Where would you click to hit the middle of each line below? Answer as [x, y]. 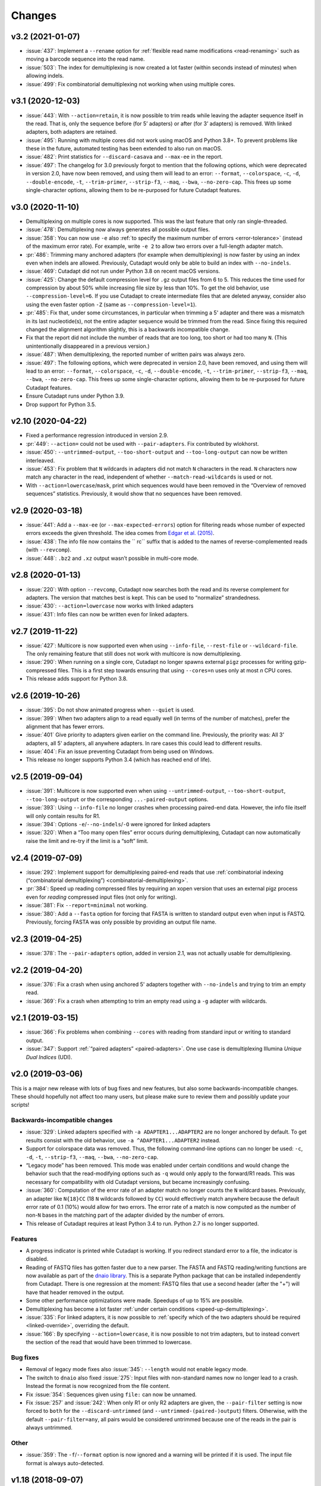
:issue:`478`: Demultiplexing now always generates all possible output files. [118, 229]
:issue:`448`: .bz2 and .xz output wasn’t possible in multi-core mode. [112, 558]
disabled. [37, 1259]
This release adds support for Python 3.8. [77, 679]
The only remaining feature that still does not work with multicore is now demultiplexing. [134, 654]
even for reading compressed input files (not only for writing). [101, 897]
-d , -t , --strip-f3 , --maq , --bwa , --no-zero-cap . [92, 1157]
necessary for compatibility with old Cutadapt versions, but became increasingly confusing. [138, 1182]
